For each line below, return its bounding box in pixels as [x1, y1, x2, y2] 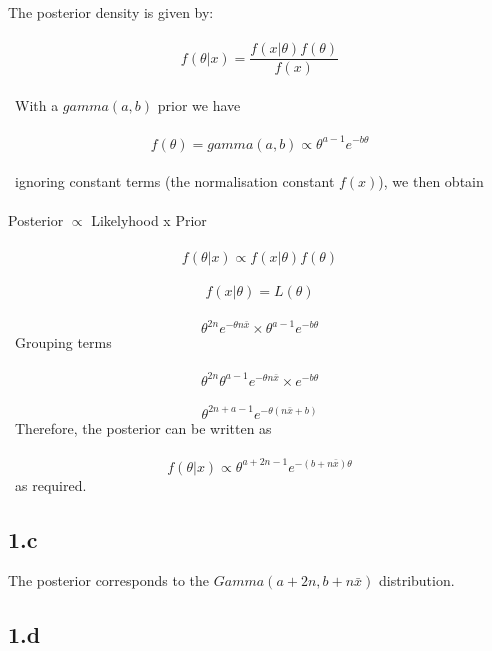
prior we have [157, 94, 241, 115]
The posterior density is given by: [8, 2, 214, 22]
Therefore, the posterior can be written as [14, 417, 272, 438]
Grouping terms [14, 332, 112, 353]
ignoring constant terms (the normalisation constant [14, 171, 335, 192]
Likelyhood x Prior [91, 210, 207, 231]
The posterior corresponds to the [8, 570, 210, 591]
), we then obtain [378, 171, 484, 192]
